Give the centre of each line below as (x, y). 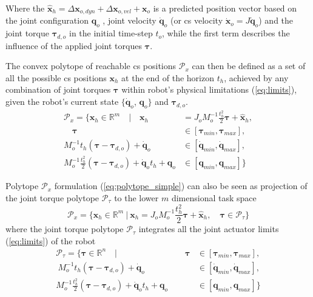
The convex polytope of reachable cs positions (91, 66)
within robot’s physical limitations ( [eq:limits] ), (209, 89)
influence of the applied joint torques (74, 45)
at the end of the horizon (168, 77)
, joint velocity (130, 20)
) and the (276, 20)
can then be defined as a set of (249, 66)
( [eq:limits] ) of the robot (51, 240)
